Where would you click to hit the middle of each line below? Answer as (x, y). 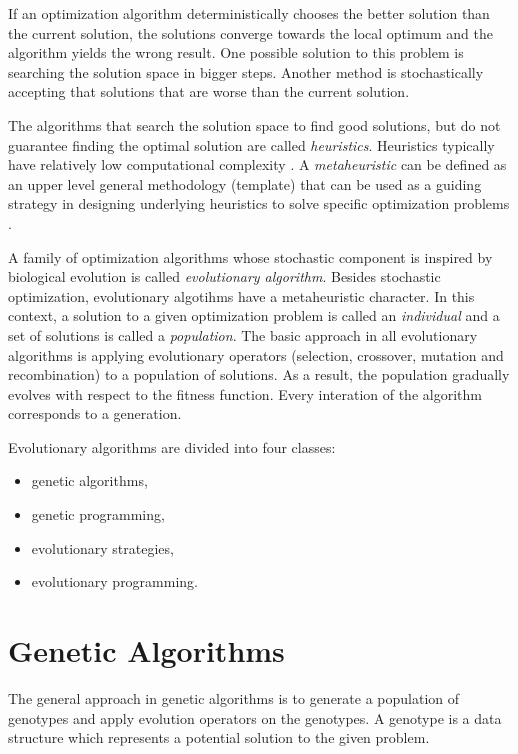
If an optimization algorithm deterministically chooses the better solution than (249, 13)
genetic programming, (98, 514)
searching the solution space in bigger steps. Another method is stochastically (246, 71)
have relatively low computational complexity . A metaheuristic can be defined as (257, 164)
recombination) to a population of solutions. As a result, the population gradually (259, 374)
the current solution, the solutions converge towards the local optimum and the (251, 32)
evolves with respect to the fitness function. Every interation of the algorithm (245, 393)
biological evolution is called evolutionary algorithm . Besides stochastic (224, 276)
